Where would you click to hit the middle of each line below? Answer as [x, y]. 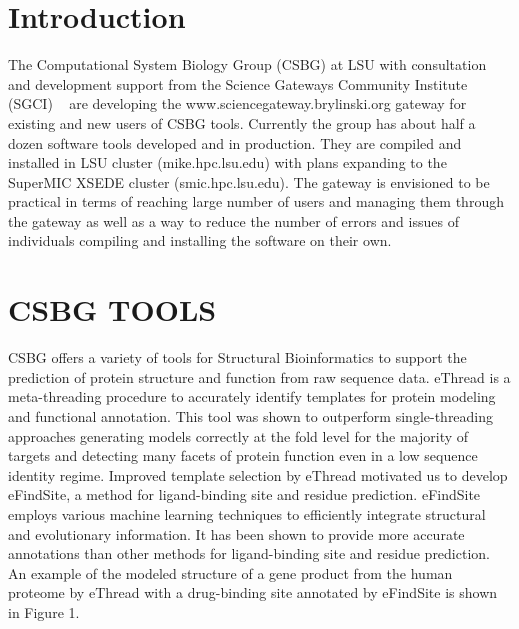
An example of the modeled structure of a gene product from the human [230, 572]
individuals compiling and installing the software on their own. [200, 240]
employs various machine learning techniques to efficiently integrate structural [247, 513]
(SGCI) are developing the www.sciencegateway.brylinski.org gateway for [237, 103]
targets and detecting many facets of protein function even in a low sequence [243, 455]
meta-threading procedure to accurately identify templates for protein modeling [252, 396]
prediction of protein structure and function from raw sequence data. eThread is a [259, 376]
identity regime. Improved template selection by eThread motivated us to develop [258, 474]
